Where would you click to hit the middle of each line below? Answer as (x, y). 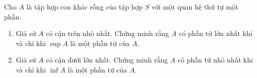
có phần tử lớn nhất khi (216, 33)
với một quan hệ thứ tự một (195, 6)
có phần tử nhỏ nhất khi (215, 60)
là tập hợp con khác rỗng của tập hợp (85, 6)
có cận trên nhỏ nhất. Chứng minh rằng (107, 33)
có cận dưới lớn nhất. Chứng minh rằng (107, 60)
